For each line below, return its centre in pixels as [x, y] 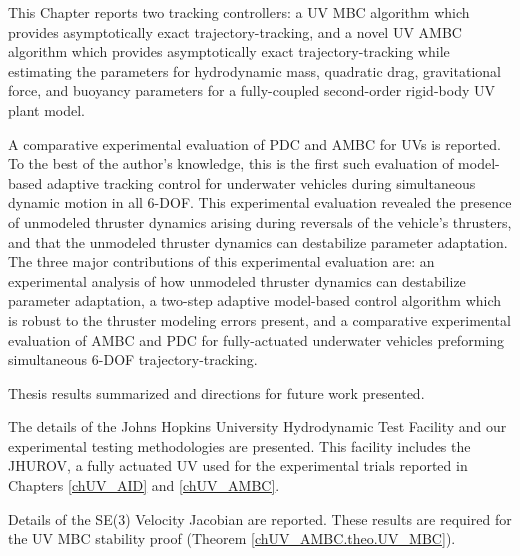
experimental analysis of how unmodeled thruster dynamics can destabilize [237, 280]
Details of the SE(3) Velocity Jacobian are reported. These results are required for [260, 518]
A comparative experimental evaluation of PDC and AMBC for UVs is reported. [254, 143]
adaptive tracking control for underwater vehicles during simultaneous [261, 182]
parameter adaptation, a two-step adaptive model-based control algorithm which [255, 300]
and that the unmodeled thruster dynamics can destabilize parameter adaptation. [258, 241]
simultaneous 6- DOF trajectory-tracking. [133, 359]
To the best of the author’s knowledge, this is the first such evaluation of [231, 163]
